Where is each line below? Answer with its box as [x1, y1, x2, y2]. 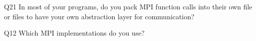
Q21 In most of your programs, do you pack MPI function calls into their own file [4, 1, 253, 11]
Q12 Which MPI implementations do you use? [4, 28, 145, 38]
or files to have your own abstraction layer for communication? [4, 11, 194, 21]
